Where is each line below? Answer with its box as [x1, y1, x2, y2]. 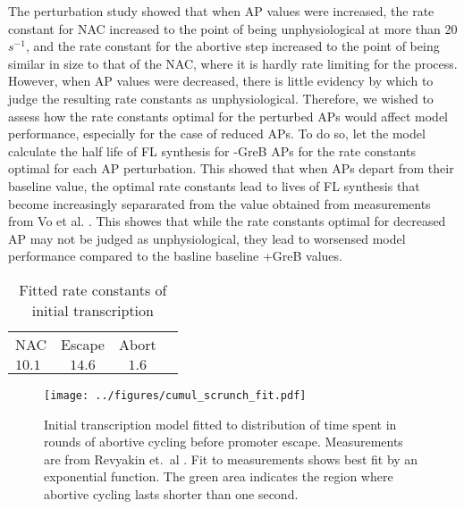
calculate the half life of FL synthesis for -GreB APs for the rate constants [8, 141, 417, 160]
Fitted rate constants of [19, 279, 167, 300]
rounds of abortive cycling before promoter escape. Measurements [44, 432, 403, 451]
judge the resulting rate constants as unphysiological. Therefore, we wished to [8, 88, 434, 107]
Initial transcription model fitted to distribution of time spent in [44, 414, 397, 433]
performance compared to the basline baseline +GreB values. [8, 246, 342, 265]
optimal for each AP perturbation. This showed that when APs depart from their [8, 159, 454, 178]
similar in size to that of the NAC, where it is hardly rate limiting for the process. [8, 54, 458, 72]
